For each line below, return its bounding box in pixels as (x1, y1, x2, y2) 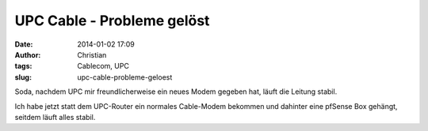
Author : (14, 50, 41, 59)
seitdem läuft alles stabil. (14, 112, 96, 122)
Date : (14, 39, 33, 49)
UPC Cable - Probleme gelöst (14, 12, 210, 29)
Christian (77, 50, 107, 59)
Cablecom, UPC (77, 62, 130, 71)
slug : (14, 72, 32, 82)
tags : (14, 62, 32, 71)
